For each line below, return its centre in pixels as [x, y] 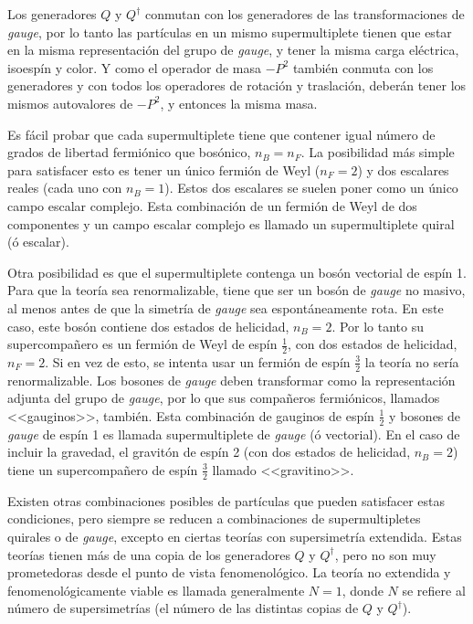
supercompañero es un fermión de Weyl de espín [142, 344]
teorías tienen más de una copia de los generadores [149, 554]
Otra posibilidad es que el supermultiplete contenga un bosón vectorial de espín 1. [237, 272]
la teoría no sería [412, 361]
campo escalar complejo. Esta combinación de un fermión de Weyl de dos [212, 205]
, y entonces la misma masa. [239, 103]
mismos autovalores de [70, 103]
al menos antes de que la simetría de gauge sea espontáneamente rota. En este [226, 307]
